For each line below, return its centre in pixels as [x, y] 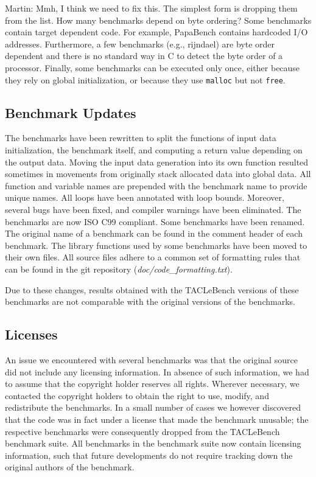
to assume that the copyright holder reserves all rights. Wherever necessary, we [152, 384]
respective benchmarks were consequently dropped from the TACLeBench [142, 431]
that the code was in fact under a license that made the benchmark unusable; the [157, 419]
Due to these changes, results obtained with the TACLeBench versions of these [152, 289]
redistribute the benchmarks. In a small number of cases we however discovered [153, 407]
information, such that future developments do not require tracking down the [149, 455]
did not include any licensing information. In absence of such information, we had [157, 371]
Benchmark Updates [71, 112]
